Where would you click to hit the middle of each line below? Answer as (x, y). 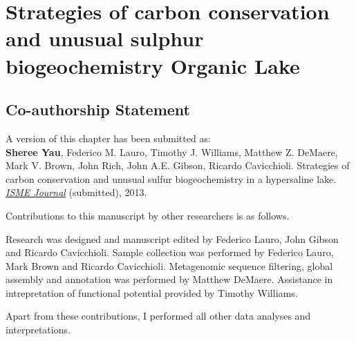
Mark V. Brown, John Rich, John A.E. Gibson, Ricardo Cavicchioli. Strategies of (178, 165)
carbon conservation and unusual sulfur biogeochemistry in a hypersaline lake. (171, 178)
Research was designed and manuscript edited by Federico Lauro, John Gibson (172, 238)
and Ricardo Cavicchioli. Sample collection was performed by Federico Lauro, (170, 252)
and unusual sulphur (105, 38)
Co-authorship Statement (98, 109)
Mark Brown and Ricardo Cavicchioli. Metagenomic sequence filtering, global (169, 265)
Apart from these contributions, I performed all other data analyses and (158, 316)
